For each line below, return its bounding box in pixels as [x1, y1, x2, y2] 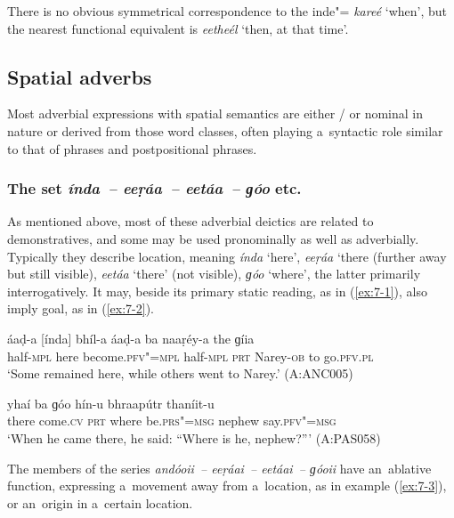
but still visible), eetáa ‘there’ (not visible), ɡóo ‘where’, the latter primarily [7, 264, 421, 283]
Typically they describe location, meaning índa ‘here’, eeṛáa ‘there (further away [7, 247, 447, 265]
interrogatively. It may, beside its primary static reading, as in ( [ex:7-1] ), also [7, 281, 427, 300]
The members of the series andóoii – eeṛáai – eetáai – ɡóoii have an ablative [7, 458, 432, 477]
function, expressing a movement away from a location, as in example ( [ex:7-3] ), [7, 476, 447, 495]
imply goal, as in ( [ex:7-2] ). [7, 299, 154, 318]
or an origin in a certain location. [7, 493, 193, 512]
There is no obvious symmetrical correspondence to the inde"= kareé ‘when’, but [7, 2, 447, 20]
